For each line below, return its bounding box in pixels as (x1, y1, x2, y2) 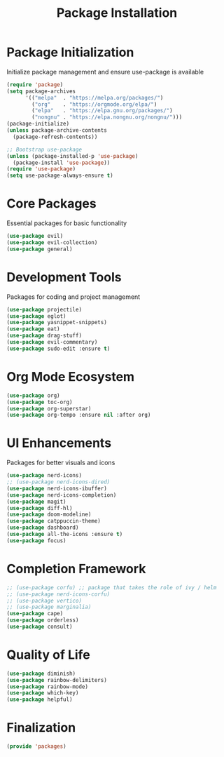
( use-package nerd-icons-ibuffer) (6, 485, 108, 492)
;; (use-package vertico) (6, 597, 82, 604)
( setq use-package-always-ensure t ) (6, 172, 113, 180)
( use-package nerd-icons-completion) (6, 491, 117, 499)
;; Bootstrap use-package (6, 146, 82, 153)
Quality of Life (6, 647, 90, 663)
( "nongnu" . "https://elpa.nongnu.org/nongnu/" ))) (31, 114, 183, 121)
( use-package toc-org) (6, 398, 73, 406)
